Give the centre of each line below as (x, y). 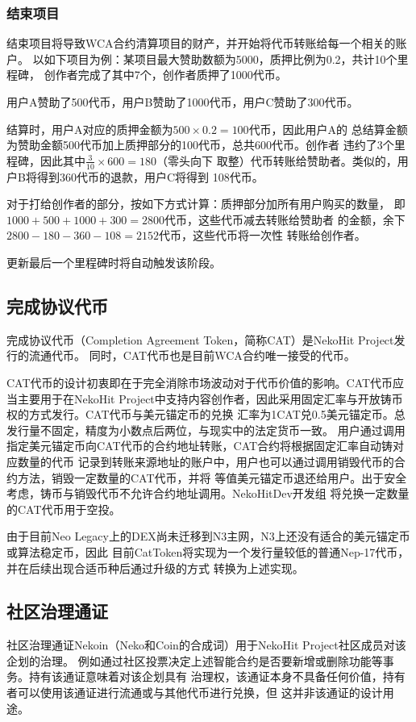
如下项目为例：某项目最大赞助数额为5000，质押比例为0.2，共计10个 (220, 58)
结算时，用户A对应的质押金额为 (90, 129)
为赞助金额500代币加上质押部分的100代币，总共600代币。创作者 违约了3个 (200, 145)
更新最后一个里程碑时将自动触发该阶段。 (114, 262)
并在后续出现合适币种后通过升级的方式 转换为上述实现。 (155, 568)
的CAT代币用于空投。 (64, 509)
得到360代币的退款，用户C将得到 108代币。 (150, 176)
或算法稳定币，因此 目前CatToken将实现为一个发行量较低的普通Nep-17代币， (208, 551)
